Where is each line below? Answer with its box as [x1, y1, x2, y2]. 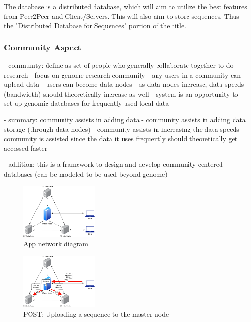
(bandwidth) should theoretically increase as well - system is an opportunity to [4, 88, 238, 98]
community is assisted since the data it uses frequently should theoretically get [4, 133, 238, 144]
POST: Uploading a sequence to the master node [23, 308, 169, 319]
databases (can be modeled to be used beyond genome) [4, 168, 168, 178]
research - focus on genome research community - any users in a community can [4, 69, 241, 80]
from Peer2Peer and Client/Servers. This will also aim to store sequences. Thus [4, 11, 239, 21]
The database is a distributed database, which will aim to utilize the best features [4, 1, 247, 11]
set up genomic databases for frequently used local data [4, 98, 169, 108]
